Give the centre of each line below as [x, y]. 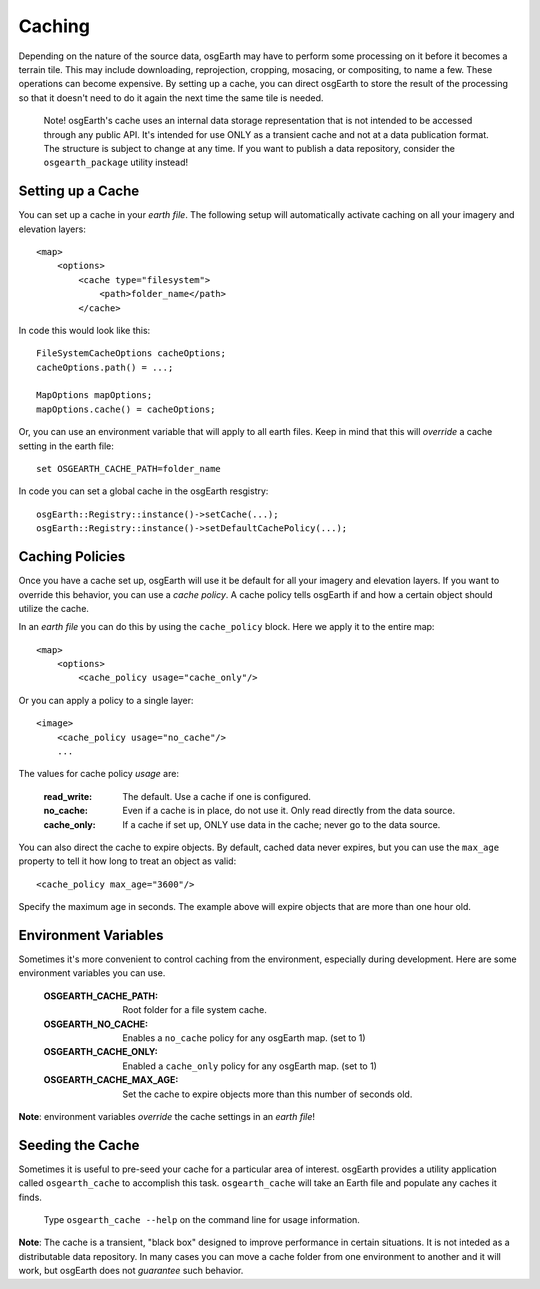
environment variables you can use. [92, 973]
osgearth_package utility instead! [116, 162]
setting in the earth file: [66, 446]
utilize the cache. [54, 608]
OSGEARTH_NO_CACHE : [96, 1024]
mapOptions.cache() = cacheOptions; [126, 409]
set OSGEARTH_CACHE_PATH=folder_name [129, 469]
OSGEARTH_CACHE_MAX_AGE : [111, 1080]
